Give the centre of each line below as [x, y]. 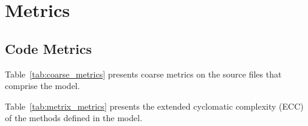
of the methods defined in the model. [74, 118]
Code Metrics [49, 48]
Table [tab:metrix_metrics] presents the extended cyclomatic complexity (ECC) [154, 106]
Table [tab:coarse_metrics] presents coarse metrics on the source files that [143, 74]
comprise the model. [43, 86]
